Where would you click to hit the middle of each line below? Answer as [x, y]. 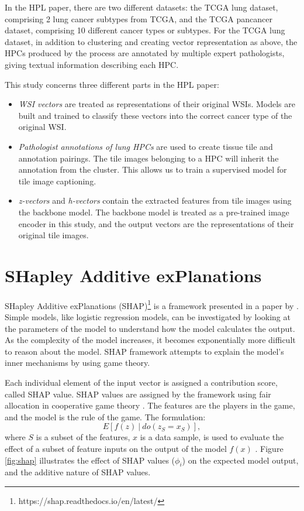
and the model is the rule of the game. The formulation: [105, 416]
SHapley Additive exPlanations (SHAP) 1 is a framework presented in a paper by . [152, 304]
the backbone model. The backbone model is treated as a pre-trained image [154, 212]
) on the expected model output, [240, 460]
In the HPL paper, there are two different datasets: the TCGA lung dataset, [141, 7]
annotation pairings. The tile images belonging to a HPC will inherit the [148, 158]
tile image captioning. [57, 181]
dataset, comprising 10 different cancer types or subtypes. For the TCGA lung [145, 30]
